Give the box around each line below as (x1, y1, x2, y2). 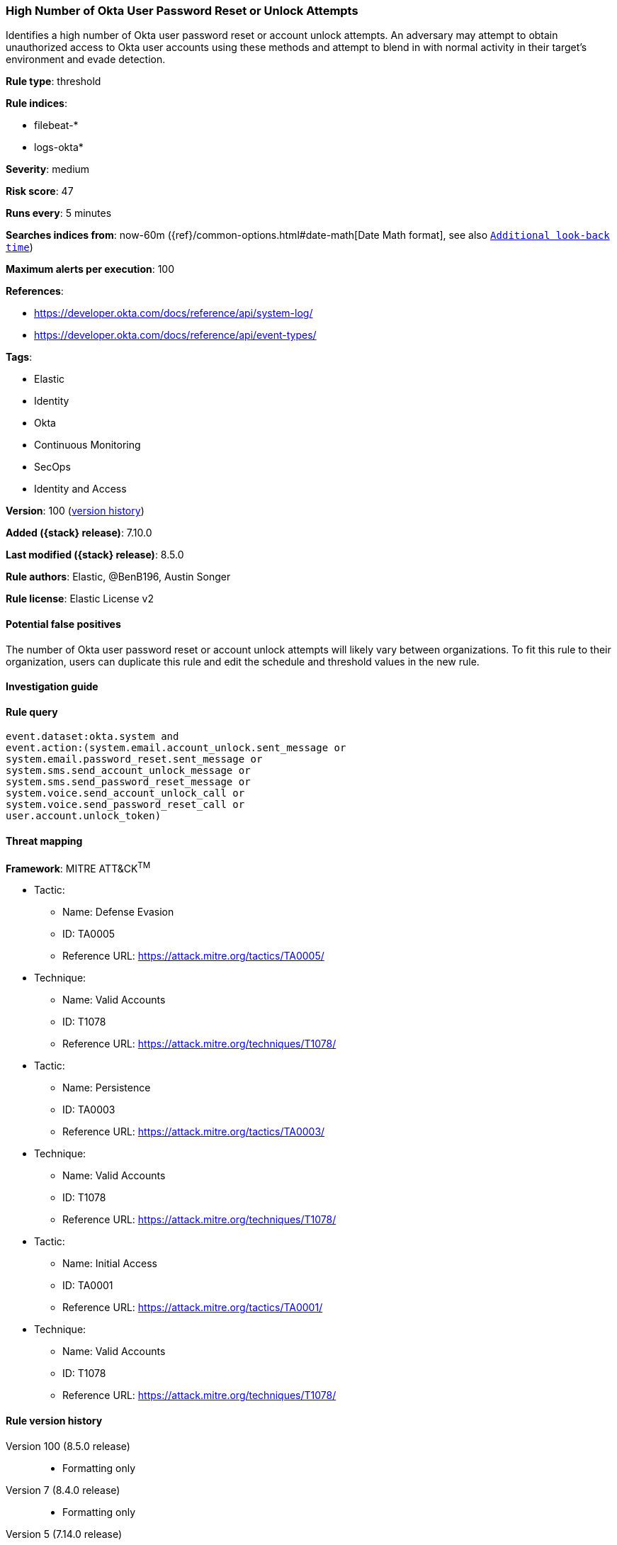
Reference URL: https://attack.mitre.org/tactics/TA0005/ (62, 950, 324, 962)
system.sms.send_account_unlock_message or (6, 765, 251, 777)
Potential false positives (6, 617, 121, 630)
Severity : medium (6, 163, 90, 176)
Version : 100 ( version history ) (6, 505, 145, 517)
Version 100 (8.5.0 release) (6, 1439, 130, 1452)
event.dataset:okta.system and (6, 731, 179, 743)
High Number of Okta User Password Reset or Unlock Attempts (6, 4, 358, 18)
